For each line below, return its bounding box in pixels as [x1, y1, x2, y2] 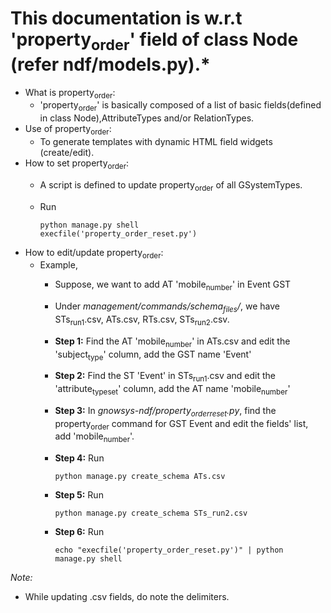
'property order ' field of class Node [10, 28, 299, 54]
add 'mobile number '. [54, 430, 135, 445]
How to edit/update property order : [24, 246, 164, 261]
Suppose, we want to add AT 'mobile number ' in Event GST [54, 278, 292, 293]
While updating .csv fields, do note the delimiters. [24, 591, 230, 603]
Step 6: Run [54, 526, 105, 538]
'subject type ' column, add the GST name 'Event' [54, 348, 252, 362]
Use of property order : [24, 123, 112, 137]
